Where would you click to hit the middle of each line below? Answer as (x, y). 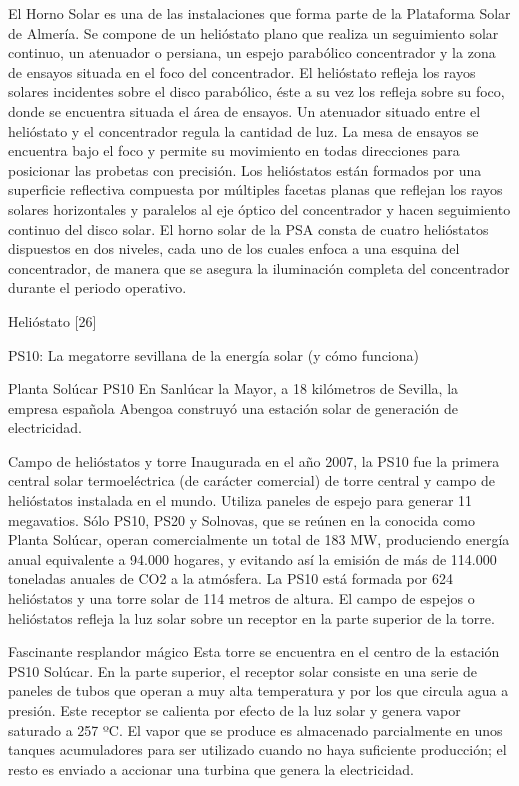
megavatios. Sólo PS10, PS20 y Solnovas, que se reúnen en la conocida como (241, 519)
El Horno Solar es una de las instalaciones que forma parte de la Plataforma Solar (259, 13)
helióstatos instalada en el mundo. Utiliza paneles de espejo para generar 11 (240, 500)
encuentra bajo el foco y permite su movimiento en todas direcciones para (234, 150)
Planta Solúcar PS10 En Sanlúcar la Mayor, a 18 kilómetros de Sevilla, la (233, 388)
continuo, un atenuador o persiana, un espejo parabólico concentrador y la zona (252, 52)
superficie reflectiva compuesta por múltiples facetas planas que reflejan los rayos (255, 189)
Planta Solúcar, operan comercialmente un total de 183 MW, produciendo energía (259, 539)
